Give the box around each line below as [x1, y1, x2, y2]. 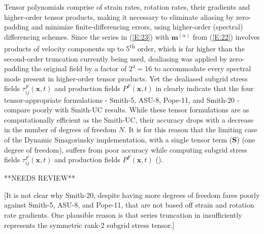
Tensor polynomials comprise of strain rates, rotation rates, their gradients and [4, 2, 250, 12]
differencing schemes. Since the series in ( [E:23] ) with [4, 31, 169, 42]
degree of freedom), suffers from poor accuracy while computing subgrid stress [4, 144, 247, 155]
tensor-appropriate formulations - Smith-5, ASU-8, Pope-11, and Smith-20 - [4, 94, 240, 105]
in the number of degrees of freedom [4, 124, 117, 135]
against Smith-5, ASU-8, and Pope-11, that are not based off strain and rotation [4, 199, 254, 210]
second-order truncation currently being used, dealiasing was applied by [4, 53, 227, 64]
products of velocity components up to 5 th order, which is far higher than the [4, 42, 245, 54]
